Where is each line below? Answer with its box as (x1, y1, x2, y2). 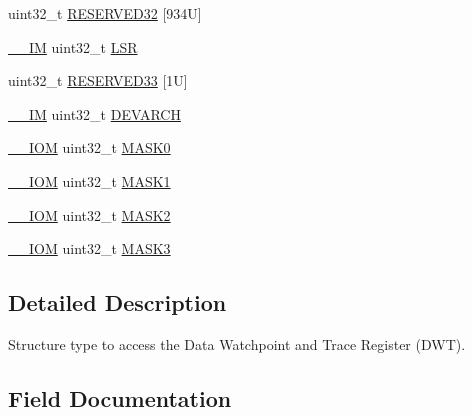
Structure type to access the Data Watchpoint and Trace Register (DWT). (8, 333, 466, 354)
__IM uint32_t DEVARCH (8, 103, 181, 124)
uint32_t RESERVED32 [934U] (8, 3, 202, 23)
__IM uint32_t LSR (8, 36, 138, 57)
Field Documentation (8, 382, 232, 413)
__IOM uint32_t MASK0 (8, 137, 171, 158)
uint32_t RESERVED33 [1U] (8, 70, 188, 91)
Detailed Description (8, 287, 227, 318)
